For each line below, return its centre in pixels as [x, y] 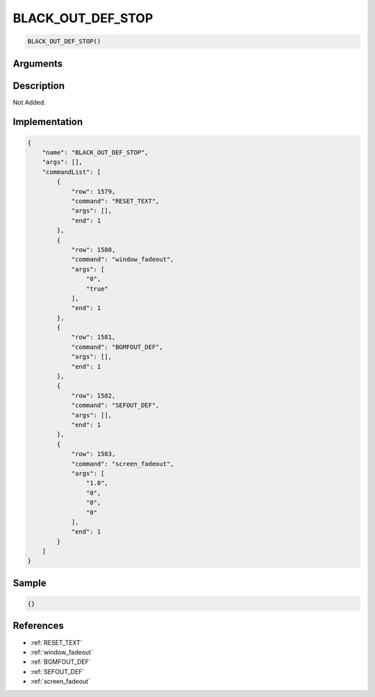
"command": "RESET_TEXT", [115, 201]
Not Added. [30, 102]
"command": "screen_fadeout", [123, 464]
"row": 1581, [93, 337]
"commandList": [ [72, 172]
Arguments [38, 64]
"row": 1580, [93, 249]
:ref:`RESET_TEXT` [56, 642]
